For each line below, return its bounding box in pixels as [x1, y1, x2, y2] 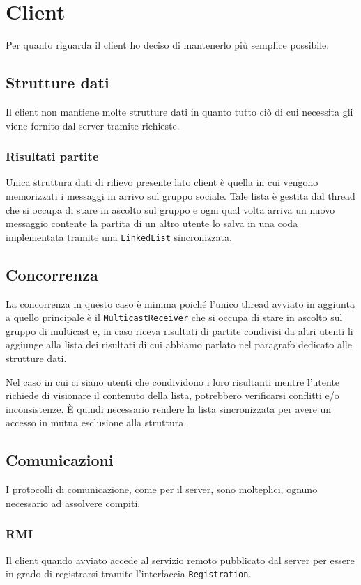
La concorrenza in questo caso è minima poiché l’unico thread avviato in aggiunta [6, 296, 355, 311]
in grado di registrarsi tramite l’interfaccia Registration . [6, 566, 252, 581]
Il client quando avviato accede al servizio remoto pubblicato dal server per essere [6, 552, 355, 567]
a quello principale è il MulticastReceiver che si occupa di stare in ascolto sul [6, 310, 343, 325]
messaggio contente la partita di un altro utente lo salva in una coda [6, 216, 298, 231]
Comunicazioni [6, 449, 114, 471]
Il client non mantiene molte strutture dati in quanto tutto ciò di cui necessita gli [6, 104, 353, 118]
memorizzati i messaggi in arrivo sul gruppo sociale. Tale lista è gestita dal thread [6, 188, 355, 203]
